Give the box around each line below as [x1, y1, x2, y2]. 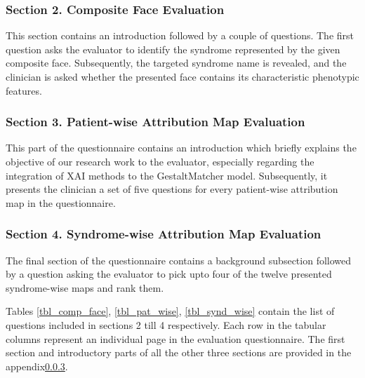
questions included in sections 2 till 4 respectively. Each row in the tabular [6, 317, 326, 332]
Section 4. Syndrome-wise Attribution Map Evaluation [6, 225, 321, 243]
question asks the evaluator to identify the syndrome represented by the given [6, 41, 340, 56]
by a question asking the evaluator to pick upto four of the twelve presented [6, 266, 332, 281]
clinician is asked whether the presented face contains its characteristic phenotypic [6, 69, 359, 83]
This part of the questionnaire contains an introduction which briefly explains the [6, 140, 357, 155]
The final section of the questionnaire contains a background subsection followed [6, 252, 352, 267]
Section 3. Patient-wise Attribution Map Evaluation [6, 113, 305, 130]
